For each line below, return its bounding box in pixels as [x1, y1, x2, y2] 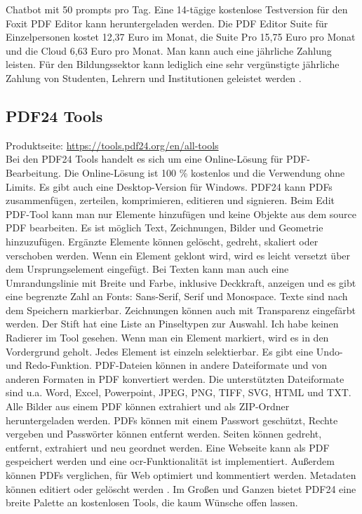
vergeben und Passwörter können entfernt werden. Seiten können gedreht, [6, 426, 322, 441]
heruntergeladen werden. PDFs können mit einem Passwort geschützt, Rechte [6, 412, 338, 427]
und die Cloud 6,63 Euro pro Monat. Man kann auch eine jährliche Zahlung [6, 43, 332, 58]
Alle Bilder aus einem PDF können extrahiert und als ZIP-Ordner [6, 399, 290, 414]
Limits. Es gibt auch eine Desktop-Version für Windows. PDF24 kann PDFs [6, 179, 333, 194]
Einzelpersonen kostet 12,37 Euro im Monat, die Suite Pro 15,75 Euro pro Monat [6, 29, 356, 44]
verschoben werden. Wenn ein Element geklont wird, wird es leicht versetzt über [6, 248, 351, 262]
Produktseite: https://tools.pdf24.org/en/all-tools [6, 137, 219, 152]
